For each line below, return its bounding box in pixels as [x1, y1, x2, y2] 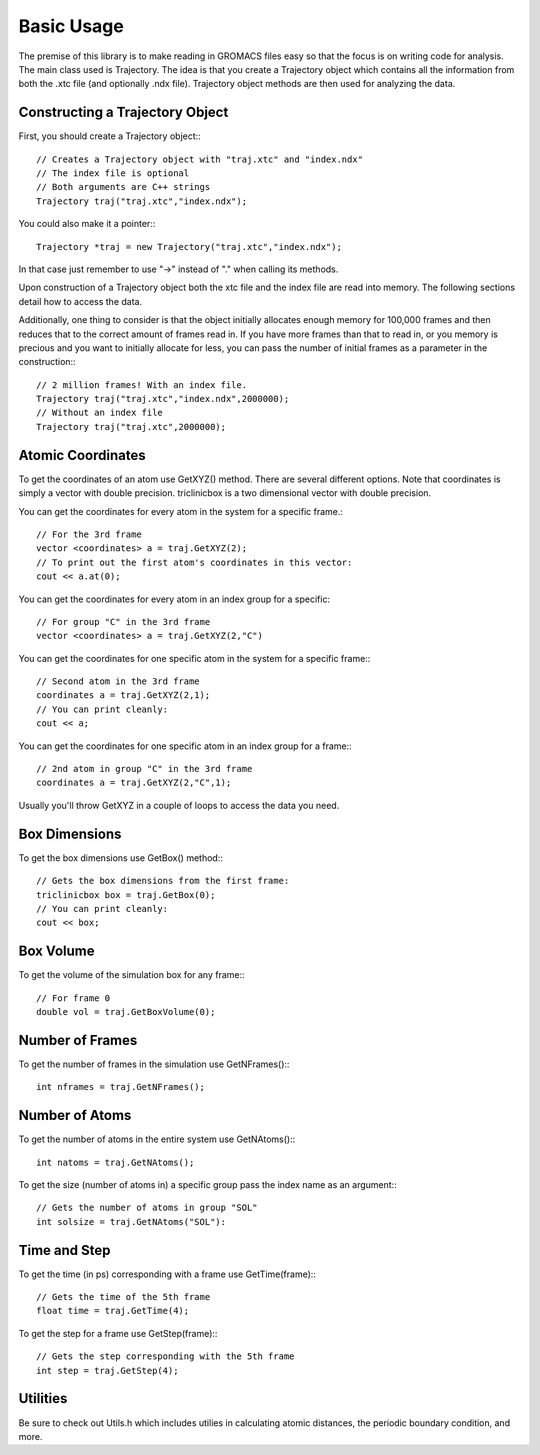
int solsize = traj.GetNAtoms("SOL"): [36, 1216, 227, 1227]
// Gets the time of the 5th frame [36, 1291, 211, 1303]
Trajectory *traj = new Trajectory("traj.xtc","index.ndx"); [36, 241, 342, 252]
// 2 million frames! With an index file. [36, 379, 248, 390]
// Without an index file [36, 407, 164, 419]
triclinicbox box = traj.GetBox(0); [36, 889, 216, 900]
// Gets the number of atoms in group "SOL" [36, 1202, 259, 1214]
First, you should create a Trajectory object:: [18, 130, 202, 142]
